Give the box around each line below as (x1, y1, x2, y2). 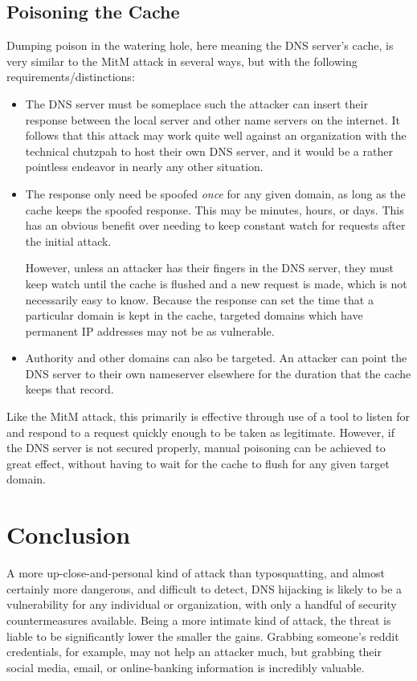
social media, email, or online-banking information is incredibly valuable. (6, 659, 365, 675)
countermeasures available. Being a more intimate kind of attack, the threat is (6, 611, 391, 628)
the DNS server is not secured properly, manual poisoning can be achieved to (6, 439, 386, 456)
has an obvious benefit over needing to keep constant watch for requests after (25, 217, 406, 234)
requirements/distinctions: (6, 68, 135, 85)
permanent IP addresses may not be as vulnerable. (25, 322, 275, 339)
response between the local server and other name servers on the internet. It (25, 111, 400, 128)
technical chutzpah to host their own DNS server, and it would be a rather (25, 142, 393, 159)
